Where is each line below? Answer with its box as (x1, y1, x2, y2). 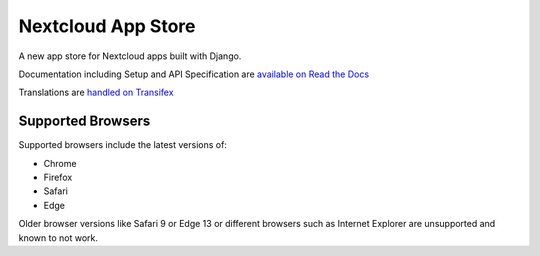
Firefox (43, 171, 73, 184)
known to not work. (18, 231, 99, 244)
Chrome (43, 157, 77, 169)
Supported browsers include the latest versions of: (18, 139, 227, 151)
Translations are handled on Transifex (18, 86, 174, 99)
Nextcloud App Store (18, 15, 196, 37)
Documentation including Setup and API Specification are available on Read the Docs (18, 68, 370, 80)
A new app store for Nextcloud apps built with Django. (18, 50, 242, 62)
